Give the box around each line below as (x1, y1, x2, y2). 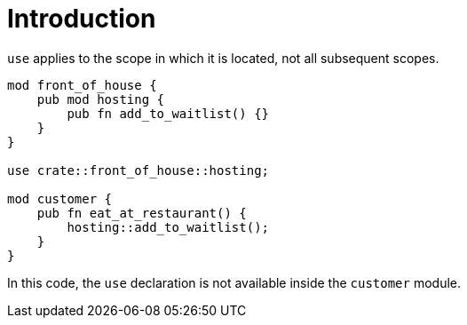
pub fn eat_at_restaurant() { (36, 205, 247, 220)
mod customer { (7, 191, 113, 206)
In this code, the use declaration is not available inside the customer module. (7, 274, 462, 290)
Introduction (7, 4, 156, 34)
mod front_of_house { (7, 77, 157, 92)
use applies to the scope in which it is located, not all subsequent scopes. (7, 50, 439, 66)
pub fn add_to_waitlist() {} (67, 106, 270, 121)
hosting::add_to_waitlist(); (67, 219, 270, 234)
